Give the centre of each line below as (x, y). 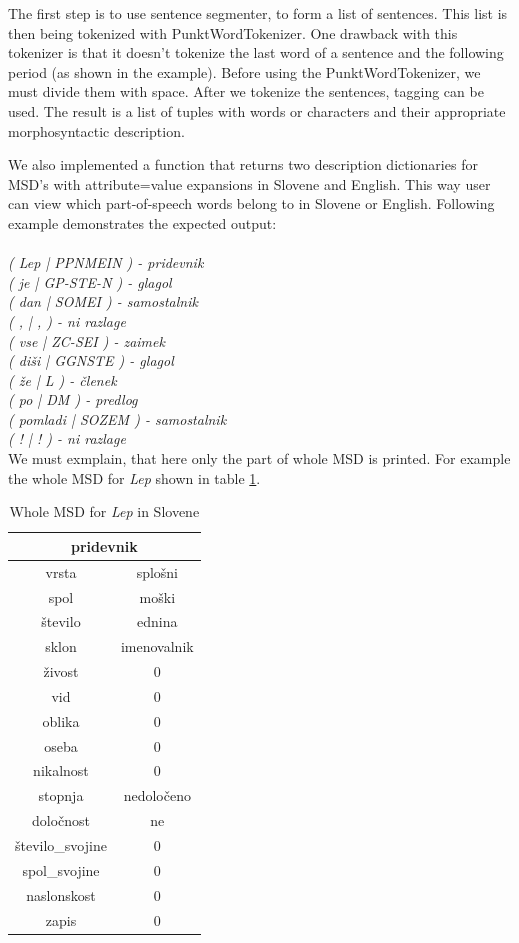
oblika (61, 720)
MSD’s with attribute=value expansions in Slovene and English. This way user (249, 183)
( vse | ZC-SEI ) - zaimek (86, 340)
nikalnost (61, 770)
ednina (157, 621)
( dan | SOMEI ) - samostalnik (103, 301)
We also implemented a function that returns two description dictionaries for (243, 164)
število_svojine (61, 844)
